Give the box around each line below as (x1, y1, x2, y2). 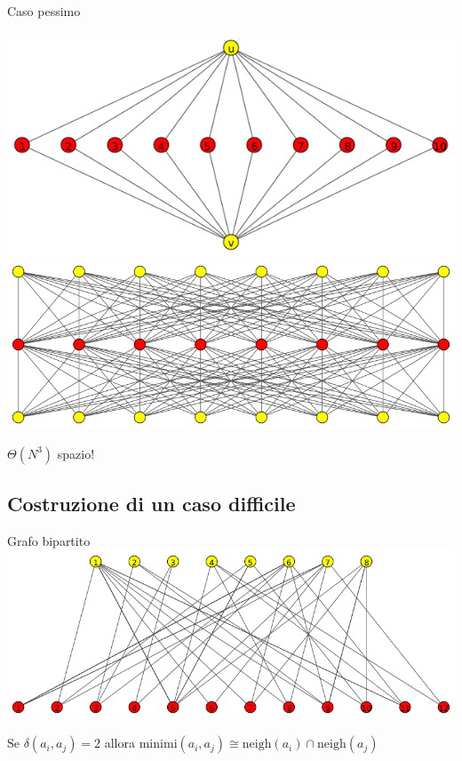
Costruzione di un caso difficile (7, 490, 296, 517)
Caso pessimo (7, 2, 81, 20)
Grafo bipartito (7, 531, 91, 549)
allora (104, 733, 135, 752)
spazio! (57, 444, 95, 462)
